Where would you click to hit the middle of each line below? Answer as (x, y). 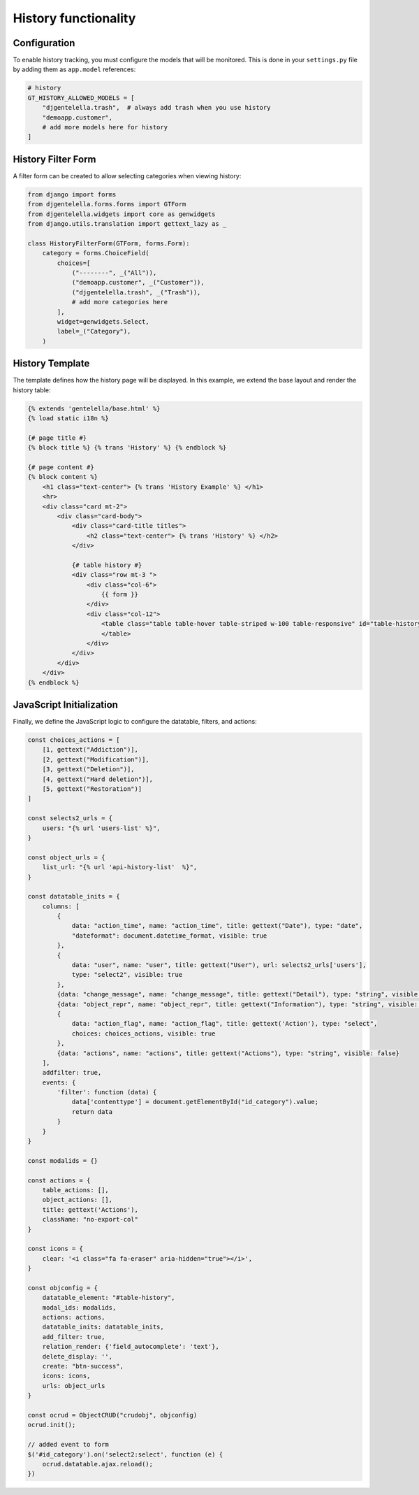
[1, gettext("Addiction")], (90, 750)
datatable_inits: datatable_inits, (103, 1327)
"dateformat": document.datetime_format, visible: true (169, 936)
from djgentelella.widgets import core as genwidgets (122, 214)
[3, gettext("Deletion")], (89, 770)
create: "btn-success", (83, 1366)
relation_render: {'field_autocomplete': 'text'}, (131, 1347)
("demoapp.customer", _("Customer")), (138, 282)
